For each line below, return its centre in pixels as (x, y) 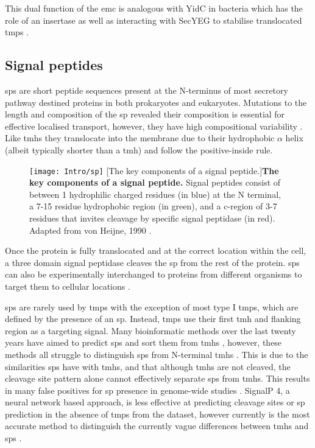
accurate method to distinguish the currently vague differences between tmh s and (157, 426)
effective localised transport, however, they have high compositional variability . (154, 126)
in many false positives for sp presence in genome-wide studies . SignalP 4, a (147, 390)
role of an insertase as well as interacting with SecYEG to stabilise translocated (154, 20)
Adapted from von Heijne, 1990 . (90, 230)
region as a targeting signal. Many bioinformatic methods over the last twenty (150, 330)
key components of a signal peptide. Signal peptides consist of (155, 182)
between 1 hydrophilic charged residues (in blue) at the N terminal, (155, 194)
